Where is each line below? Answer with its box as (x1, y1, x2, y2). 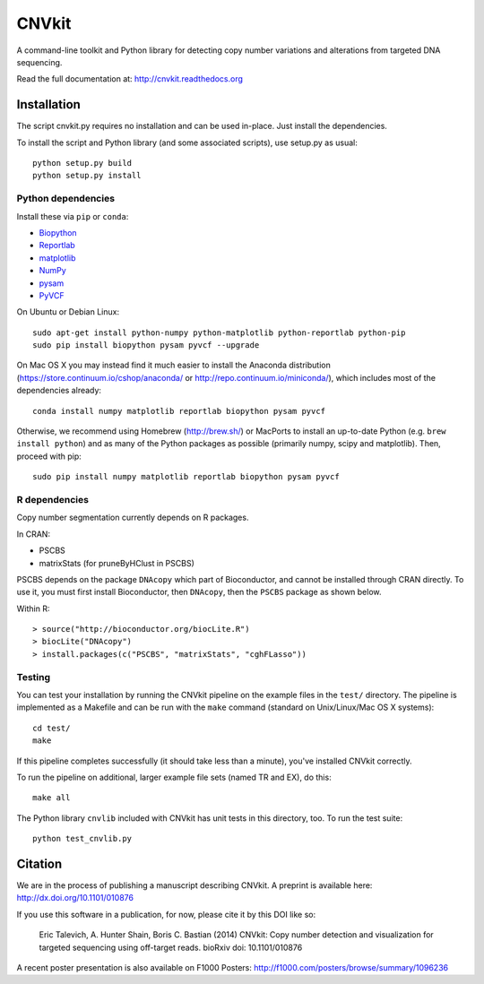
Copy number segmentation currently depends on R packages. (16, 512, 249, 523)
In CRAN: (16, 529, 51, 539)
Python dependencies (16, 193, 116, 205)
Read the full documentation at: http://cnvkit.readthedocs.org (16, 73, 244, 84)
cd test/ (32, 722, 71, 733)
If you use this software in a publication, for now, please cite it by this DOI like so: (16, 909, 316, 919)
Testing (16, 670, 51, 683)
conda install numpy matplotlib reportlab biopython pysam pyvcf (32, 406, 326, 416)
